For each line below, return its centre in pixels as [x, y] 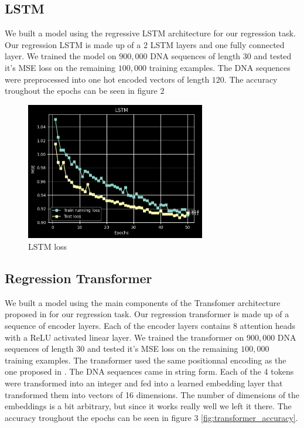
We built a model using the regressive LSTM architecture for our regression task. [150, 33]
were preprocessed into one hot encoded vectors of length [107, 79]
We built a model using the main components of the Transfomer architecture [143, 302]
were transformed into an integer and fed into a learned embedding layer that [144, 383]
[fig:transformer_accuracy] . [250, 417]
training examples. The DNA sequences [220, 67]
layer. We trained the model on [61, 56]
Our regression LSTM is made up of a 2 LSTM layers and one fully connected [145, 44]
